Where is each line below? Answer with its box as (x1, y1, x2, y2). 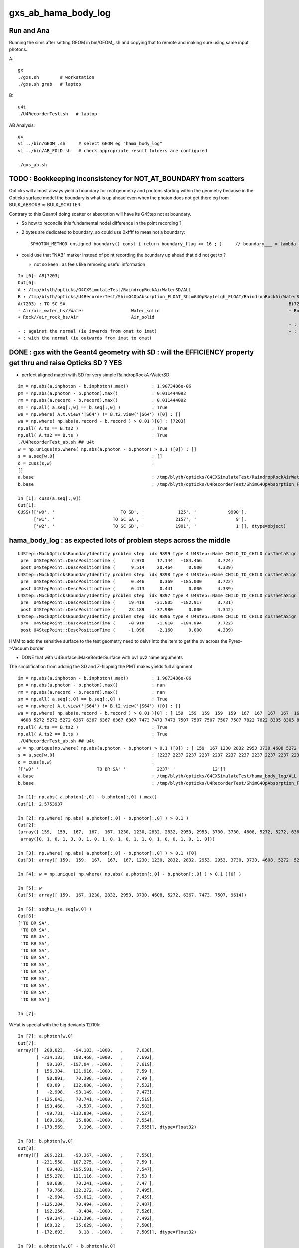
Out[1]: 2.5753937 (18, 801, 63, 807)
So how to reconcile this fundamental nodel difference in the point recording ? (21, 220, 182, 226)
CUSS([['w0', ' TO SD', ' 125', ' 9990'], (18, 509, 247, 515)
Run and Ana (9, 26, 50, 35)
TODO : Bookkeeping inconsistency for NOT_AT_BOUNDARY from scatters (9, 175, 245, 183)
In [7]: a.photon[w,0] (18, 1033, 74, 1039)
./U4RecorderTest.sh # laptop (18, 111, 97, 117)
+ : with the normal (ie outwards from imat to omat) (18, 335, 152, 341)
